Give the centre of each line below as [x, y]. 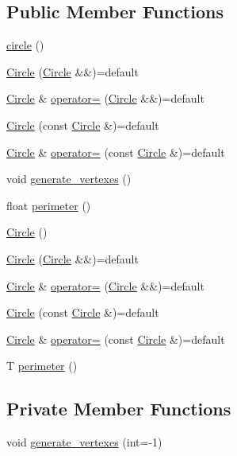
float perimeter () [49, 205]
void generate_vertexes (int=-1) [84, 442]
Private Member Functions [119, 409]
